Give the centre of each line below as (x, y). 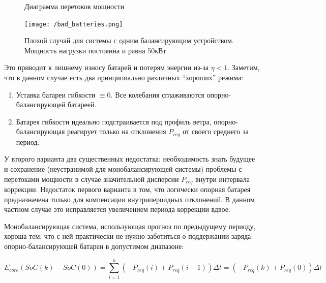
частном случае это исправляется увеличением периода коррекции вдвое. (117, 209)
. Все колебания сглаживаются (157, 94)
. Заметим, (244, 67)
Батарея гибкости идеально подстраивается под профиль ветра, (114, 121)
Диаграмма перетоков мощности (75, 6)
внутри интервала (223, 179)
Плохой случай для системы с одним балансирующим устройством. (129, 40)
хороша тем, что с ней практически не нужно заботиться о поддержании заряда (128, 236)
